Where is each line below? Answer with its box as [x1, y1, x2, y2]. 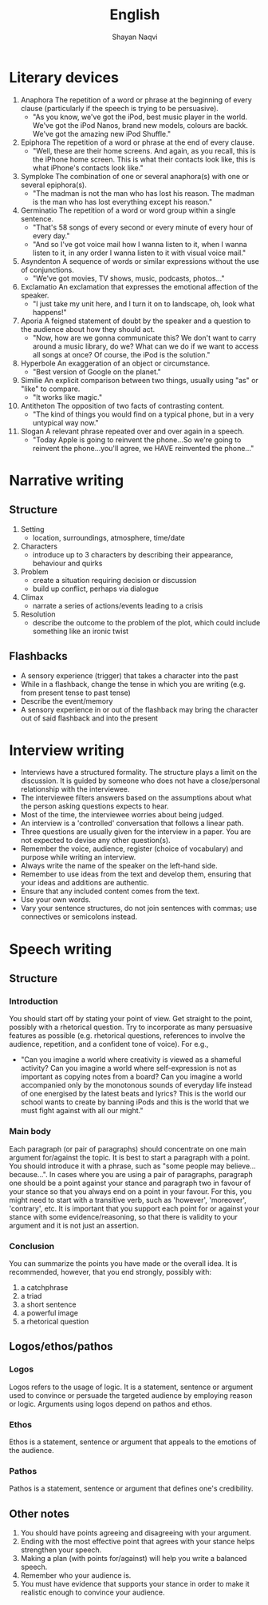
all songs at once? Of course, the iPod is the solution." [32, 349, 211, 359]
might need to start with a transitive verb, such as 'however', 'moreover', [9, 1195, 246, 1204]
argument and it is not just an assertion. [9, 1220, 140, 1230]
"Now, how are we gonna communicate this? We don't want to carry [32, 333, 257, 342]
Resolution [20, 609, 56, 619]
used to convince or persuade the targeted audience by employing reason [9, 1390, 253, 1400]
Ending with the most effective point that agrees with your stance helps [20, 1537, 255, 1546]
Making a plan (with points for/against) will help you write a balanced [20, 1554, 247, 1563]
